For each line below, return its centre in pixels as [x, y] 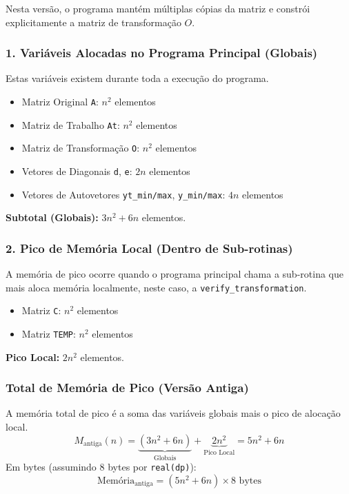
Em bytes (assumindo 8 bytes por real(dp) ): [101, 467]
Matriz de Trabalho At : [71, 124]
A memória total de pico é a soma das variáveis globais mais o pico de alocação [173, 413]
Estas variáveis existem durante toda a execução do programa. [137, 78]
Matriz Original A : [60, 101]
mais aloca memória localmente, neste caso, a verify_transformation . [156, 287]
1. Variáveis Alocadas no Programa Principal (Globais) [162, 53]
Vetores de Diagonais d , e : [77, 171]
